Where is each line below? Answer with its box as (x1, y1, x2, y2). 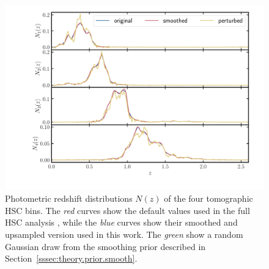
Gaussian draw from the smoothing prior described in (5, 240, 206, 252)
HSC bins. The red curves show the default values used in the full (5, 204, 250, 216)
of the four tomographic (164, 192, 253, 205)
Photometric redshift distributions (5, 192, 133, 205)
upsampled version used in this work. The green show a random (5, 228, 243, 241)
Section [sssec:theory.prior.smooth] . (5, 252, 138, 265)
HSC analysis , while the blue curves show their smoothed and (5, 216, 238, 229)
